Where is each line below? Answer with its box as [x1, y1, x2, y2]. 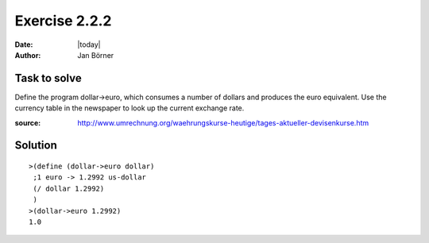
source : [14, 118, 41, 127]
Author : [14, 50, 41, 60]
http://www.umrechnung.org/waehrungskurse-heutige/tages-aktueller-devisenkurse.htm [77, 118, 369, 127]
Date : [14, 40, 33, 49]
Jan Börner [77, 50, 114, 60]
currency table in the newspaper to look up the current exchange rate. [14, 103, 245, 113]
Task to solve [14, 71, 83, 85]
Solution [14, 139, 57, 152]
